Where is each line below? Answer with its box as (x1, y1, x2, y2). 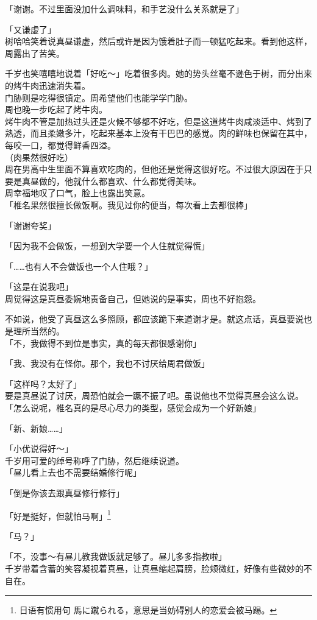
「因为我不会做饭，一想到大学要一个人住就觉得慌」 (5, 239, 210, 252)
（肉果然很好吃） (5, 150, 73, 163)
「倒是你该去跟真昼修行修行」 (5, 487, 124, 499)
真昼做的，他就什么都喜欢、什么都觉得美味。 (21, 174, 201, 187)
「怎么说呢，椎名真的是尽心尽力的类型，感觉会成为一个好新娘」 (5, 401, 261, 414)
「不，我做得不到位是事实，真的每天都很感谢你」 (5, 336, 201, 349)
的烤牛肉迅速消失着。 (5, 79, 90, 91)
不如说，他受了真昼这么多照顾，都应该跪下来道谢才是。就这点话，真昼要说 (5, 312, 304, 325)
